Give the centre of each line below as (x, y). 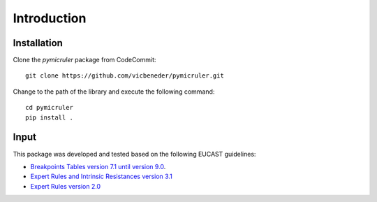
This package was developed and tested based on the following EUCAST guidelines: (134, 154)
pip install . (49, 117)
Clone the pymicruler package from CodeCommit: (84, 60)
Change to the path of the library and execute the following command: (114, 92)
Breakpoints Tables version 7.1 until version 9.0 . (98, 166)
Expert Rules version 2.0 (66, 186)
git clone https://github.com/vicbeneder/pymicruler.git (125, 76)
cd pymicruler (49, 108)
